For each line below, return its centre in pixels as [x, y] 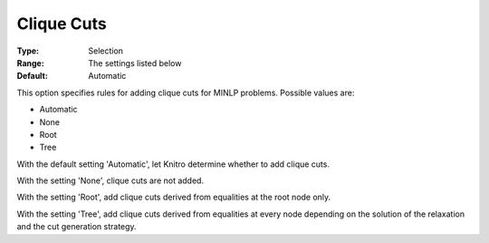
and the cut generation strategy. [77, 227]
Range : [30, 63]
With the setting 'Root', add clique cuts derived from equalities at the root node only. [174, 197]
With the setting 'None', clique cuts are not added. [110, 180]
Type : [28, 51]
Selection [106, 51]
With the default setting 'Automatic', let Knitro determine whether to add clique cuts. [173, 164]
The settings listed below [135, 63]
